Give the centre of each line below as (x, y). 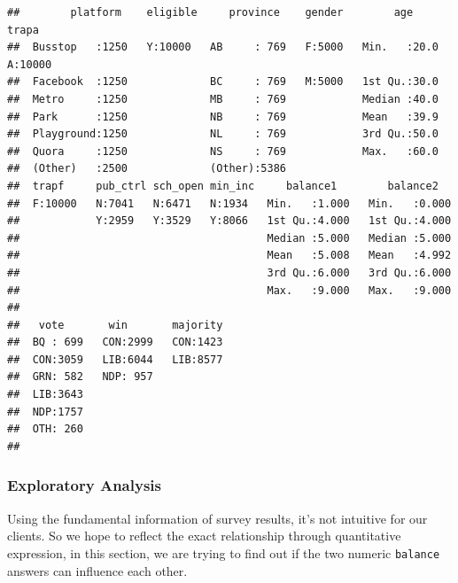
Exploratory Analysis (84, 485)
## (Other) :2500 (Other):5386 (147, 169)
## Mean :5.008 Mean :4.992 (229, 256)
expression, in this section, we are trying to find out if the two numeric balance (224, 552)
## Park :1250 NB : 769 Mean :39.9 (223, 117)
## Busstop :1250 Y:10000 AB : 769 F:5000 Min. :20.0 (223, 47)
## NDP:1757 (45, 412)
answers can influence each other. (97, 570)
